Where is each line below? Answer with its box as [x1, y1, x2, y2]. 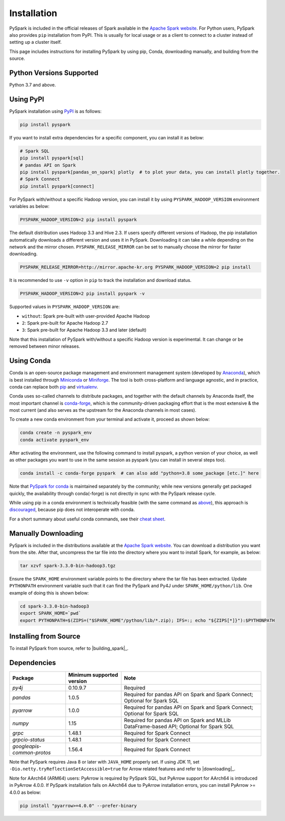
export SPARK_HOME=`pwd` [20, 611, 82, 616]
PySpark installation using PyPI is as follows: [9, 108, 102, 114]
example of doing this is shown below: [9, 589, 89, 596]
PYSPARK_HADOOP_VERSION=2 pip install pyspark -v [20, 291, 145, 296]
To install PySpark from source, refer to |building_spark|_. [9, 645, 128, 651]
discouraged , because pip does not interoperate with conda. [9, 506, 135, 513]
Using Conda [9, 356, 51, 365]
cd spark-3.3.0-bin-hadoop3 [20, 603, 89, 609]
